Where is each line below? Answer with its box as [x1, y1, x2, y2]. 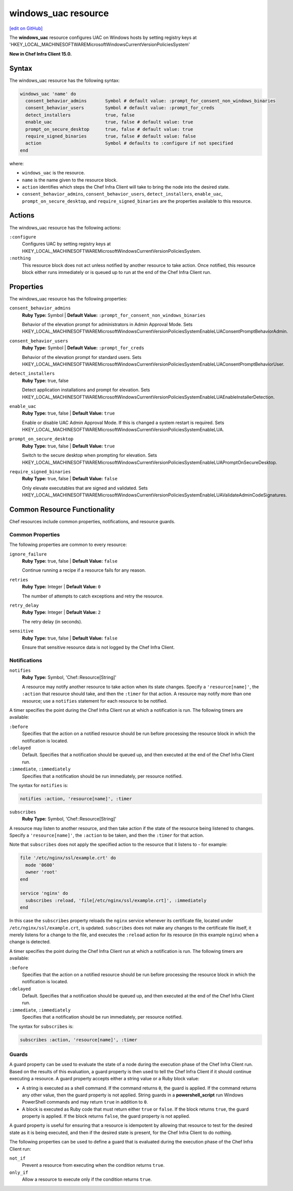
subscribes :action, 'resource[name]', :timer [20, 1037, 137, 1042]
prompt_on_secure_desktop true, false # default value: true [25, 126, 193, 132]
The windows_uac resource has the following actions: [9, 224, 121, 231]
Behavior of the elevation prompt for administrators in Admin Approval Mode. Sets [22, 322, 193, 327]
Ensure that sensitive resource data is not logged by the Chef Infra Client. [22, 644, 175, 650]
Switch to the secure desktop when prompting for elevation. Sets [22, 452, 158, 459]
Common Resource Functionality [9, 506, 115, 514]
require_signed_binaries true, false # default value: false [25, 133, 196, 139]
